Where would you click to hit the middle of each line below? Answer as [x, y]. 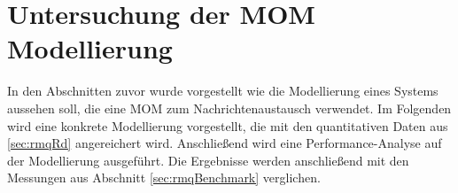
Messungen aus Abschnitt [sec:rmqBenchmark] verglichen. [164, 178]
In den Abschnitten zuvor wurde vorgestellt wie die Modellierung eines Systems [223, 91]
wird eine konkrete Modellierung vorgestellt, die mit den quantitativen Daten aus [228, 125]
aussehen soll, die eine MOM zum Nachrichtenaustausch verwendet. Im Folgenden [229, 108]
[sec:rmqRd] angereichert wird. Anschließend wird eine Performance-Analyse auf [225, 143]
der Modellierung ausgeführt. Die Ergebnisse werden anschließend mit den [208, 160]
